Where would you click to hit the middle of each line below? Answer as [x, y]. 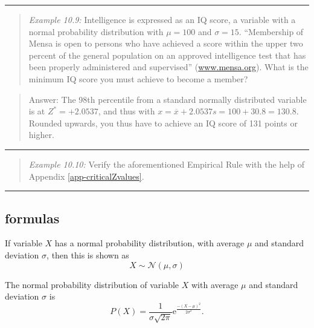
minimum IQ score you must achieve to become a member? [138, 78]
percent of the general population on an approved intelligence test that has [167, 55]
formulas [32, 218]
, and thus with [127, 111]
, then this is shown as [88, 254]
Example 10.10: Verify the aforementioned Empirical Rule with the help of [166, 164]
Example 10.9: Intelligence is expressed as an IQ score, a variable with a [162, 19]
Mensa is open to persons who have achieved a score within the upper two [166, 43]
